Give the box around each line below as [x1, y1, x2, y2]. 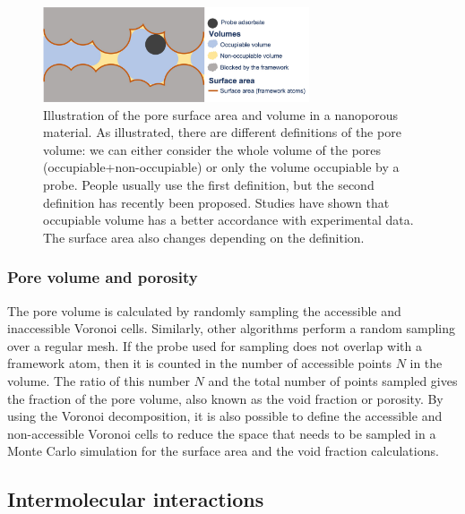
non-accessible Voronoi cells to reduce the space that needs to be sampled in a [7, 424, 436, 442]
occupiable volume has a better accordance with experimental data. [43, 210, 414, 229]
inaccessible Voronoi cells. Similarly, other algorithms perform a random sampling [7, 319, 456, 338]
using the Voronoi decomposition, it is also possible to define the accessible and [7, 407, 443, 425]
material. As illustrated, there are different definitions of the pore [43, 123, 401, 141]
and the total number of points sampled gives [208, 372, 458, 390]
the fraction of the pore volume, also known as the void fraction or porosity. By [7, 389, 443, 407]
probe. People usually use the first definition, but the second [43, 176, 375, 194]
